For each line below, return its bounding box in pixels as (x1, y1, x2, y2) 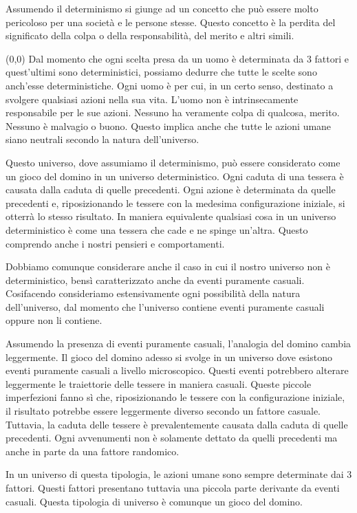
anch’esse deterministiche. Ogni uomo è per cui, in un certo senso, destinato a (6, 78, 334, 92)
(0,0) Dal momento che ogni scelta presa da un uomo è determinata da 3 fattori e (6, 51, 349, 65)
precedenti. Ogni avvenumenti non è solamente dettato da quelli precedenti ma (6, 430, 338, 445)
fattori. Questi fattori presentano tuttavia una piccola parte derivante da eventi (6, 481, 340, 494)
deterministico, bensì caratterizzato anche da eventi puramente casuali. (6, 272, 305, 287)
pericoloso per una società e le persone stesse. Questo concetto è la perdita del (6, 14, 336, 29)
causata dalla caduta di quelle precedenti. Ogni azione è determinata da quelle (6, 182, 336, 197)
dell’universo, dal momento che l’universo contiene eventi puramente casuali (6, 299, 325, 314)
